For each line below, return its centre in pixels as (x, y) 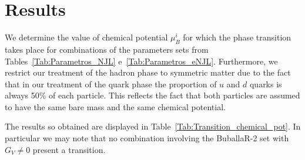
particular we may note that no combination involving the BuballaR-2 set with (147, 138)
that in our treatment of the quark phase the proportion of (111, 84)
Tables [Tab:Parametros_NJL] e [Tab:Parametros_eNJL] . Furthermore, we (141, 61)
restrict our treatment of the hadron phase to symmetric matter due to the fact (148, 72)
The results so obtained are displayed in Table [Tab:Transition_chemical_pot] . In (153, 126)
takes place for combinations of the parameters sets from (107, 49)
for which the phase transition (237, 37)
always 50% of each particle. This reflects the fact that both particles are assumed (152, 95)
